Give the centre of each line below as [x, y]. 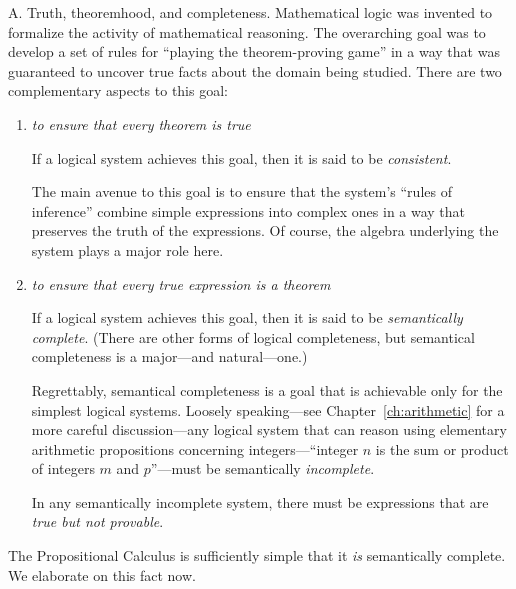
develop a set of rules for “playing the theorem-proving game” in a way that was [254, 51]
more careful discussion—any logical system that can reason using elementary [269, 429]
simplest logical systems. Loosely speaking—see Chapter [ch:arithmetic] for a [268, 409]
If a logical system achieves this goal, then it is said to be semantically [247, 317]
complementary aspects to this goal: [118, 90]
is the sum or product [442, 448]
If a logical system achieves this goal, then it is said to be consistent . [241, 157]
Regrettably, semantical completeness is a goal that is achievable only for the [267, 389]
